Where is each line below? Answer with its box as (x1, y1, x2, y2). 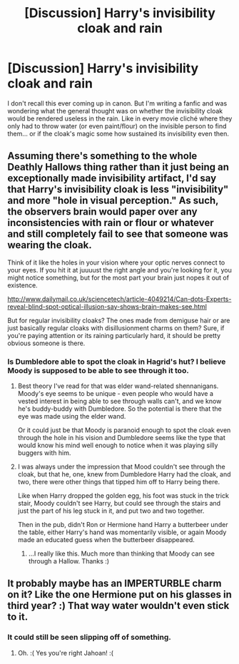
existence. (7, 280, 38, 290)
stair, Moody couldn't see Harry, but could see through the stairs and (17, 499, 221, 508)
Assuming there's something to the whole (7, 150, 198, 162)
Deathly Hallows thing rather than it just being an (7, 161, 230, 173)
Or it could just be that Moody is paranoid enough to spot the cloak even (17, 426, 231, 434)
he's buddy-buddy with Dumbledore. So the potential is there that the (17, 404, 223, 413)
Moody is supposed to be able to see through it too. (7, 365, 189, 375)
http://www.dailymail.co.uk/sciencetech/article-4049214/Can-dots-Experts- (7, 295, 232, 303)
